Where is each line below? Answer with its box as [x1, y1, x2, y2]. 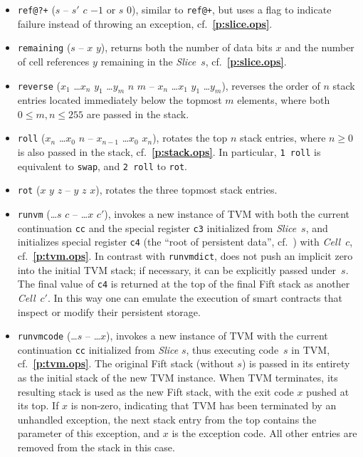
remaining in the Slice [100, 53, 196, 68]
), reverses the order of [221, 78, 320, 93]
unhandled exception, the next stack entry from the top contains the [17, 411, 317, 426]
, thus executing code [186, 342, 279, 357]
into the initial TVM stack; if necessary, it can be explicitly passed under [17, 262, 337, 277]
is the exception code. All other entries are [172, 426, 357, 441]
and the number [285, 40, 354, 55]
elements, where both [237, 93, 330, 107]
